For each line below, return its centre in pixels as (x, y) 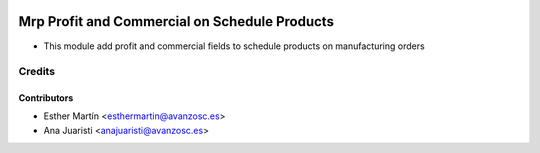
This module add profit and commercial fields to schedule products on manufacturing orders (234, 46)
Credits (36, 72)
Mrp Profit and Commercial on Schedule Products (176, 21)
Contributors (46, 98)
